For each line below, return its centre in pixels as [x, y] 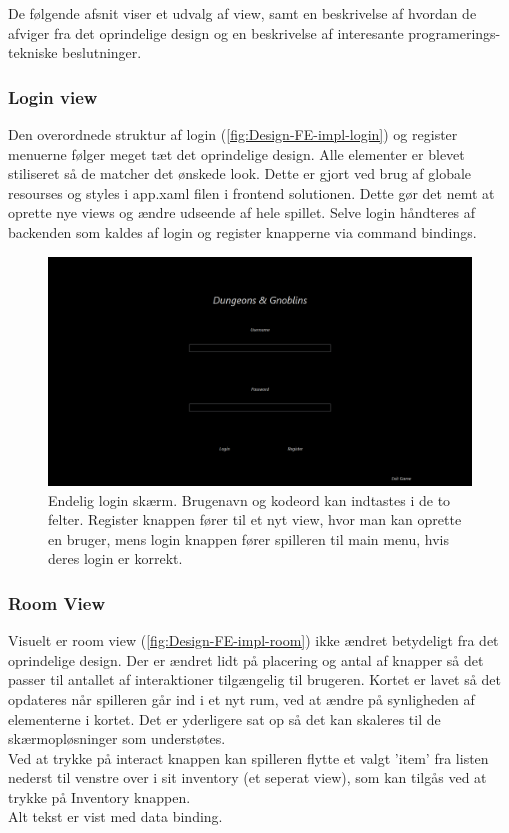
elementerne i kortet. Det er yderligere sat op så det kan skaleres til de [224, 718]
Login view [53, 96]
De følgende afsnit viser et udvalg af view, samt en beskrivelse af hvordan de [242, 13]
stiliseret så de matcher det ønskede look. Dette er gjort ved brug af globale [240, 173]
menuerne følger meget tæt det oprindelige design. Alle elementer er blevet [236, 153]
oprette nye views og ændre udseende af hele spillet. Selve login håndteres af [242, 212]
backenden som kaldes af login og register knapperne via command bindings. [242, 231]
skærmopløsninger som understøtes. [117, 738]
